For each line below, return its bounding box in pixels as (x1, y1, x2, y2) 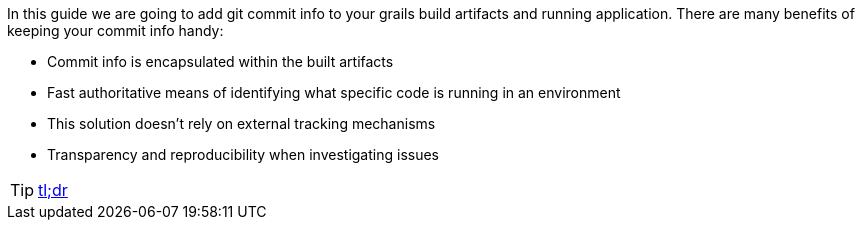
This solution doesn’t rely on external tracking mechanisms (47, 115, 436, 132)
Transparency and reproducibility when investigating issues (47, 146, 439, 163)
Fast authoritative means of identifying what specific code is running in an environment (47, 84, 621, 101)
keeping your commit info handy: (7, 22, 224, 39)
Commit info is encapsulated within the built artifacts (47, 53, 394, 70)
